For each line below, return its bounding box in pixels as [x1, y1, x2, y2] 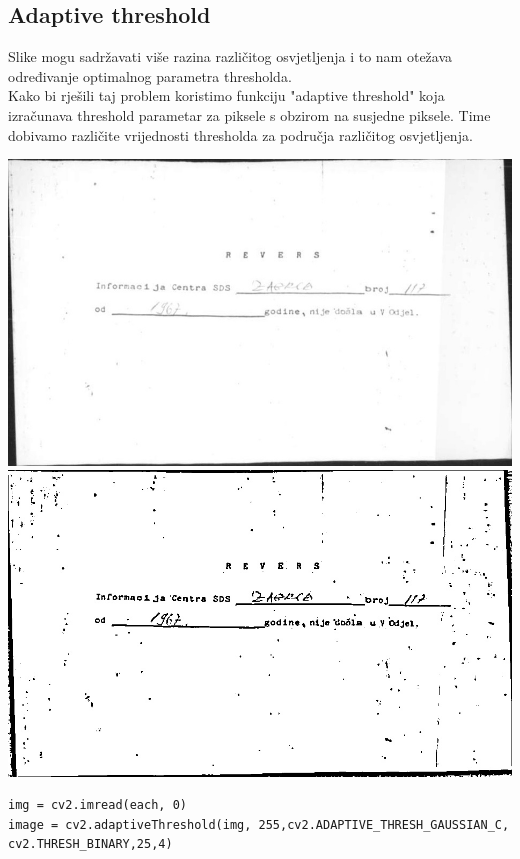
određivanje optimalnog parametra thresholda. [8, 65, 292, 86]
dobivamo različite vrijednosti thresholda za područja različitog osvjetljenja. [8, 124, 473, 145]
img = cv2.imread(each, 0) [8, 798, 187, 813]
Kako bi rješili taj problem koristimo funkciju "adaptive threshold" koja [8, 85, 445, 106]
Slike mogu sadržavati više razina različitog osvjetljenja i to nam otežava [8, 46, 453, 67]
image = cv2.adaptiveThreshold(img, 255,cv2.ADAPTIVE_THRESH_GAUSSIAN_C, [8, 817, 510, 832]
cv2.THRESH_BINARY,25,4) [8, 837, 173, 852]
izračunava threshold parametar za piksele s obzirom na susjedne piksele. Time [8, 104, 491, 125]
